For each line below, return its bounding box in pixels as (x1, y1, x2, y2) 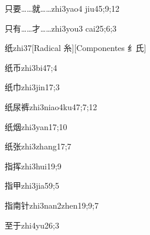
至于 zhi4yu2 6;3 (5, 219, 59, 231)
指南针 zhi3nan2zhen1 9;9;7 (5, 199, 99, 211)
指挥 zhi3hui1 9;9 (5, 159, 62, 172)
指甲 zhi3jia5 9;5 (5, 179, 59, 192)
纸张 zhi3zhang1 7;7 (5, 140, 71, 152)
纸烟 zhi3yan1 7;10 (5, 120, 67, 132)
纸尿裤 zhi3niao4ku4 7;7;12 (5, 100, 97, 113)
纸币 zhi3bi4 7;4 (5, 61, 57, 73)
